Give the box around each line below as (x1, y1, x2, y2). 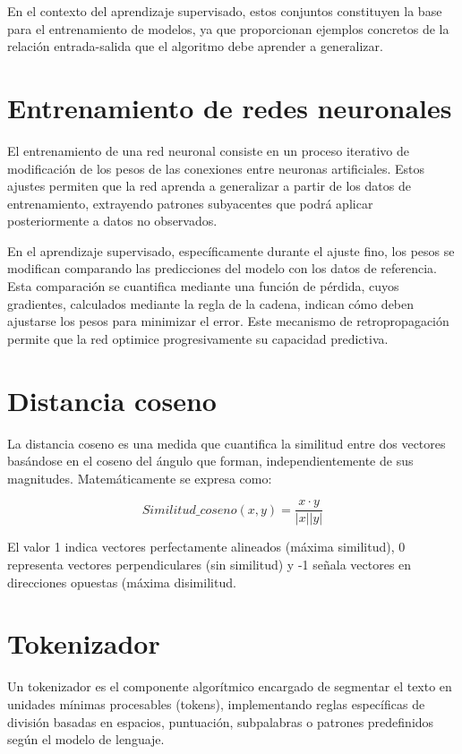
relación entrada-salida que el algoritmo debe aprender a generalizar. (7, 37, 383, 56)
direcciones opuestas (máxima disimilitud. (7, 572, 236, 591)
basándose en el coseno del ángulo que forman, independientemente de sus (7, 451, 414, 470)
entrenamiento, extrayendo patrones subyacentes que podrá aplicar (7, 193, 373, 212)
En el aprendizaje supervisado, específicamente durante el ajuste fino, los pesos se (7, 241, 455, 260)
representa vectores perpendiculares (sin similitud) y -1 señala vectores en (7, 555, 412, 573)
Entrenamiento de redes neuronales (7, 89, 452, 125)
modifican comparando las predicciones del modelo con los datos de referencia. (7, 259, 437, 278)
